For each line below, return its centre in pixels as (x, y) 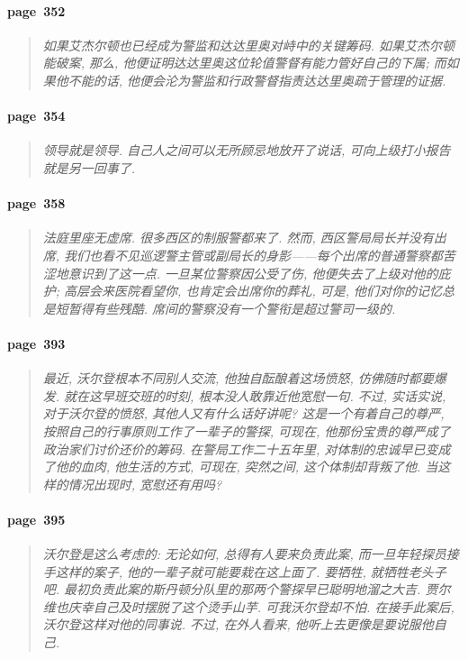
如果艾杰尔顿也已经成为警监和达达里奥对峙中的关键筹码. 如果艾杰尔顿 (249, 45)
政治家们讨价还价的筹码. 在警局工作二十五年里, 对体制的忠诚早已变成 (247, 448)
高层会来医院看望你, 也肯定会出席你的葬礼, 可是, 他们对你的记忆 (253, 291)
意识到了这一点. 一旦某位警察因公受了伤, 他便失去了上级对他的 (253, 273)
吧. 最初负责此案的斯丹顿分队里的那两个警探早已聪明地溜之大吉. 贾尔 (247, 589)
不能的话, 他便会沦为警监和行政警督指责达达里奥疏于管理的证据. (257, 80)
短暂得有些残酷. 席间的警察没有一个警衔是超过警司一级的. (225, 308)
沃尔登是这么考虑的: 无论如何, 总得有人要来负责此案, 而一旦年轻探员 (244, 554)
